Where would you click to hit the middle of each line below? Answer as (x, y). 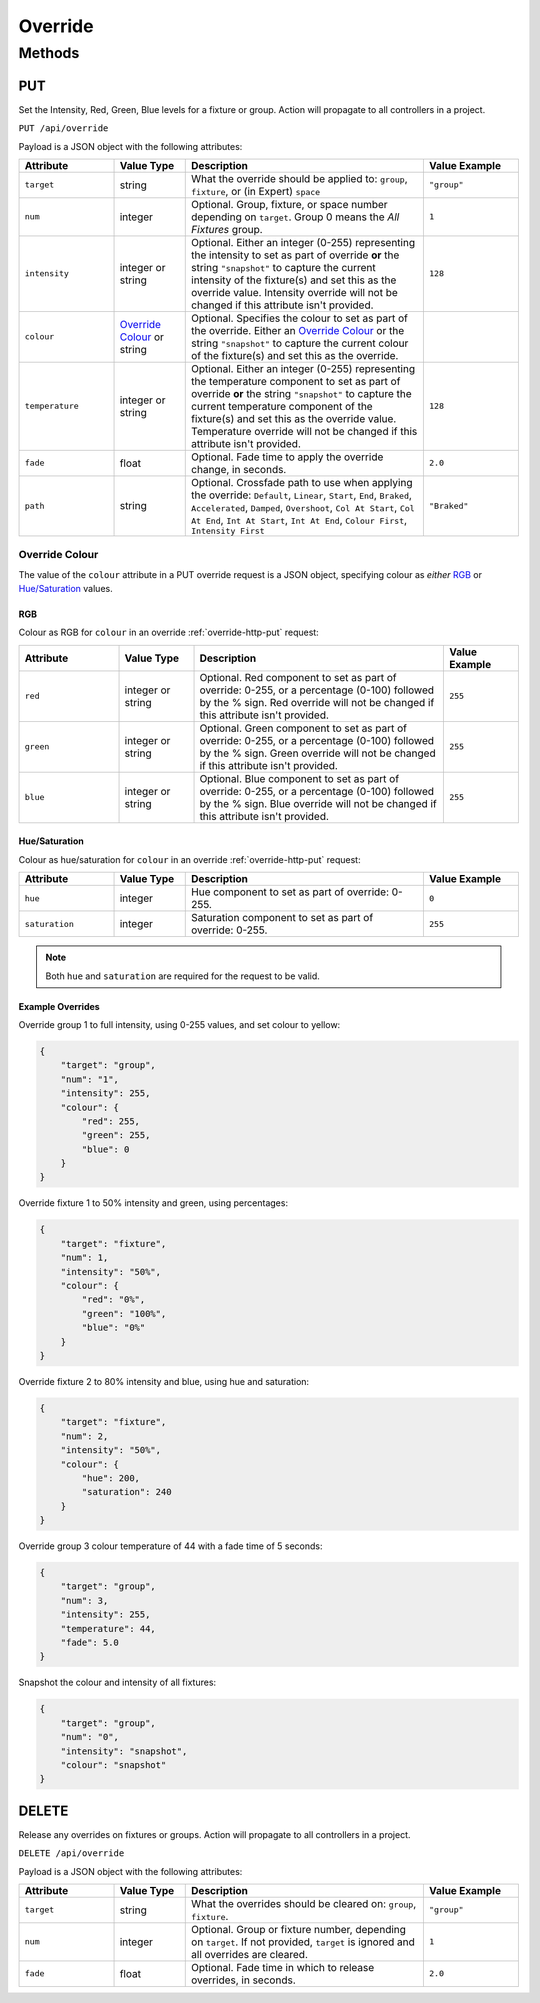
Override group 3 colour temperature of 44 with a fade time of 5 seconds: (170, 1546)
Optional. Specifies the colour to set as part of (300, 318)
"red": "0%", (113, 1299)
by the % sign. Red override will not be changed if (317, 702)
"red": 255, (110, 1121)
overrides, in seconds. (243, 1980)
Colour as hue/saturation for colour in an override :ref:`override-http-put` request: (189, 859)
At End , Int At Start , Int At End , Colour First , (299, 520)
